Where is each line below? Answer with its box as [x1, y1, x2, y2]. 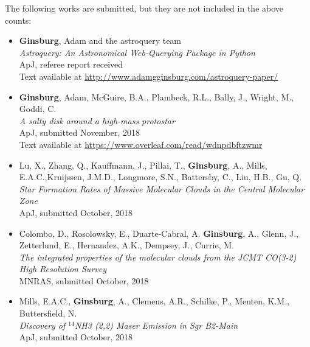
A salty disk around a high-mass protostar [19, 114, 175, 127]
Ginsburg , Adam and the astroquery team [19, 34, 182, 47]
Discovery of [19, 318, 66, 331]
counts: [5, 13, 32, 26]
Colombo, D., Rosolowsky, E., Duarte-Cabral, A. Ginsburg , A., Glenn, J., [19, 226, 298, 239]
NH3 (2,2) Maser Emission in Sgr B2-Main [74, 318, 238, 331]
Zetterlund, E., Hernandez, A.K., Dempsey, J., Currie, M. [19, 239, 234, 251]
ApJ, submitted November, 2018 [19, 126, 140, 139]
